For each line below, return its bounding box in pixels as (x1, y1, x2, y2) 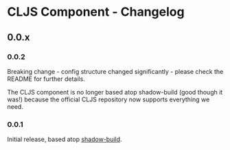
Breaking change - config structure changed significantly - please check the (7, 67, 224, 75)
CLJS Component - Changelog (7, 4, 185, 20)
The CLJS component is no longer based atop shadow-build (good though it (7, 88, 223, 96)
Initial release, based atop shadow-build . (7, 135, 122, 144)
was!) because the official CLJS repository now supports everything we (7, 95, 210, 103)
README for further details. (7, 75, 86, 83)
